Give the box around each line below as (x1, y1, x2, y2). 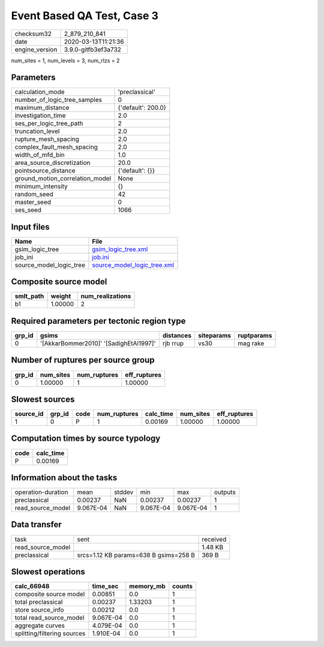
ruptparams (238, 332, 272, 339)
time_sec (92, 582, 119, 591)
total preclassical (14, 598, 63, 606)
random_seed (14, 190, 53, 198)
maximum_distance (14, 104, 70, 112)
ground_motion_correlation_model (14, 174, 112, 183)
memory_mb (129, 582, 166, 591)
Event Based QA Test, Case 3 (11, 9, 159, 22)
